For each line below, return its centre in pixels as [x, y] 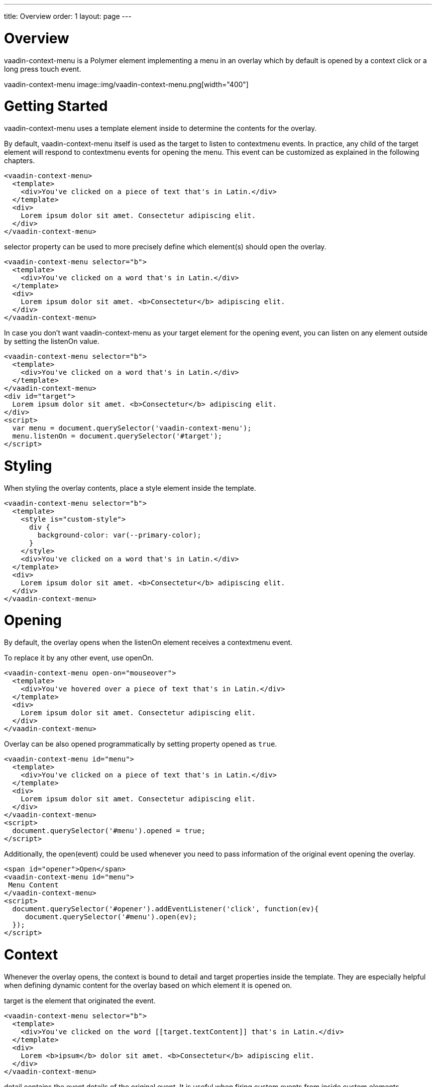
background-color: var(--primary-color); [119, 535]
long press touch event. [43, 69]
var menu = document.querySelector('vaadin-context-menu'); [132, 428]
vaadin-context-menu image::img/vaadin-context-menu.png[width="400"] [126, 84]
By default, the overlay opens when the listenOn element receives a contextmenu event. [148, 642]
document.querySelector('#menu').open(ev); [111, 917]
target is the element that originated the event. [80, 1000]
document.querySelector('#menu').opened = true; [109, 831]
